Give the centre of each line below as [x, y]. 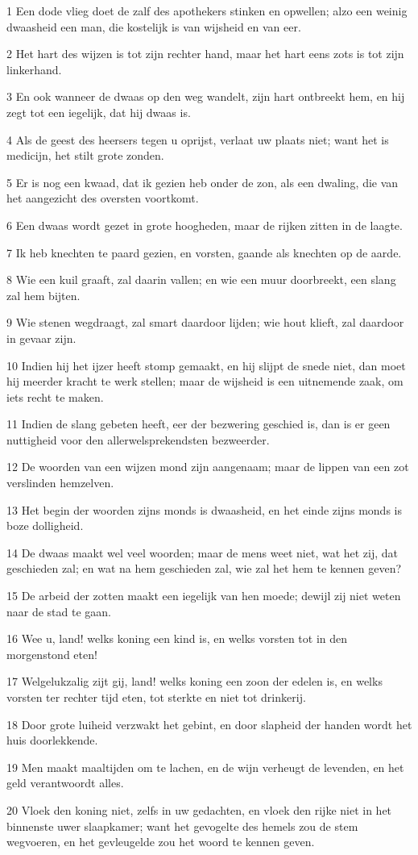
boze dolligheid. [45, 526]
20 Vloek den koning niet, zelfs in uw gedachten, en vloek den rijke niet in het [199, 809]
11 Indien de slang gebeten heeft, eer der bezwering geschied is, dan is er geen [199, 424]
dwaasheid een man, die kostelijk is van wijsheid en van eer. [154, 26]
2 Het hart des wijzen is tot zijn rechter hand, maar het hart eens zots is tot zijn [205, 54]
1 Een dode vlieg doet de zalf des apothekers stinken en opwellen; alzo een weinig [207, 10]
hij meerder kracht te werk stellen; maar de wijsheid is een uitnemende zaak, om [205, 381]
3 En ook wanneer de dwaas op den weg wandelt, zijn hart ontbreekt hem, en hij [206, 96]
